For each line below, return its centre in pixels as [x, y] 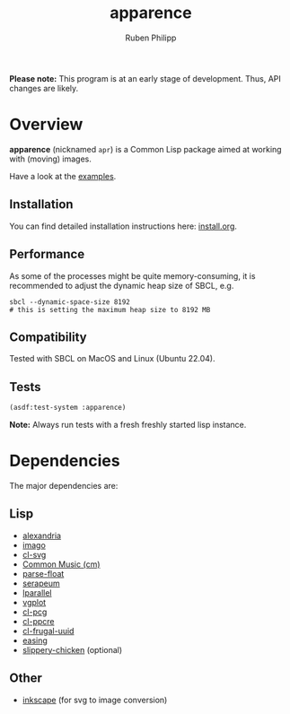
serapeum [41, 583]
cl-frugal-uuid [48, 631]
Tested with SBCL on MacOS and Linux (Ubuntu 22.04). [112, 359]
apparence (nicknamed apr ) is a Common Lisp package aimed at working [145, 149]
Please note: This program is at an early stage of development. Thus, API [145, 78]
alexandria [41, 535]
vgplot [34, 602]
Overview [46, 125]
